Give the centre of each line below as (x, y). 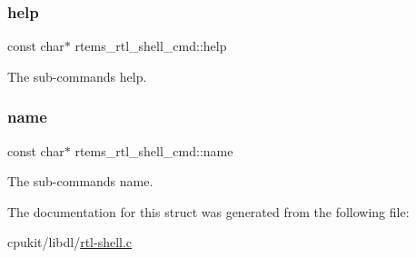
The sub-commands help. (77, 76)
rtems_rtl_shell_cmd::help (151, 46)
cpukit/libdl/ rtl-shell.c (70, 242)
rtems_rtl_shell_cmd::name (154, 150)
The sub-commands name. (80, 181)
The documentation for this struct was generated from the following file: (208, 211)
